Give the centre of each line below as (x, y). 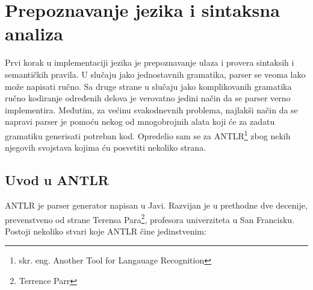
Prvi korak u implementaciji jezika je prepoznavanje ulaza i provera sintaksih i (150, 62)
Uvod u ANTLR (57, 180)
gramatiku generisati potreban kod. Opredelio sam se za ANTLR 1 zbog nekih (148, 134)
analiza (34, 33)
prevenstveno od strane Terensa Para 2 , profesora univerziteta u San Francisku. (150, 218)
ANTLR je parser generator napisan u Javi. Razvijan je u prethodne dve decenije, (156, 205)
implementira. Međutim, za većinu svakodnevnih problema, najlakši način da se (151, 109)
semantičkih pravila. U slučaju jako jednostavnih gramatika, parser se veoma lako (155, 74)
